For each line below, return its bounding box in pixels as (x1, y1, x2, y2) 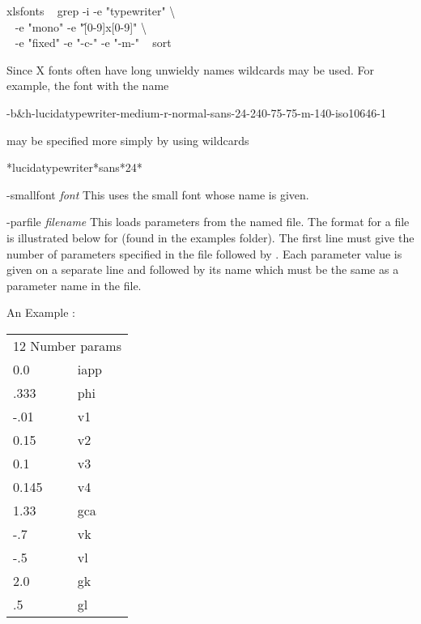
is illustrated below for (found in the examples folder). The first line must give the (6, 229, 415, 246)
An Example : (6, 304, 75, 321)
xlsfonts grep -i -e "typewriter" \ (6, 2, 176, 19)
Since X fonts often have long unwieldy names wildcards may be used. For (6, 61, 375, 78)
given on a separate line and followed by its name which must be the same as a (6, 261, 399, 278)
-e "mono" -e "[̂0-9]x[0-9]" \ (15, 18, 147, 35)
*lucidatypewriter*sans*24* (6, 159, 142, 176)
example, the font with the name (6, 77, 169, 94)
